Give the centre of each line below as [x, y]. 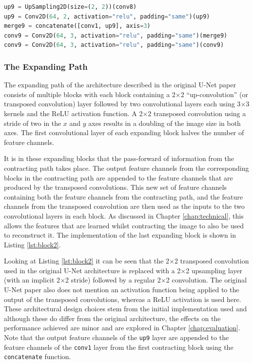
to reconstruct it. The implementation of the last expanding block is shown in [120, 235]
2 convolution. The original [206, 280]
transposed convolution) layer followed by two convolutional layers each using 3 [122, 104]
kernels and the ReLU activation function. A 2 [73, 113]
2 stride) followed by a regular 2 [113, 280]
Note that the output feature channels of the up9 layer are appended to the [117, 337]
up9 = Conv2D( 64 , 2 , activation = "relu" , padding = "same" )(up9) [107, 16]
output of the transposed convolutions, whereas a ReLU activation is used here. [123, 299]
